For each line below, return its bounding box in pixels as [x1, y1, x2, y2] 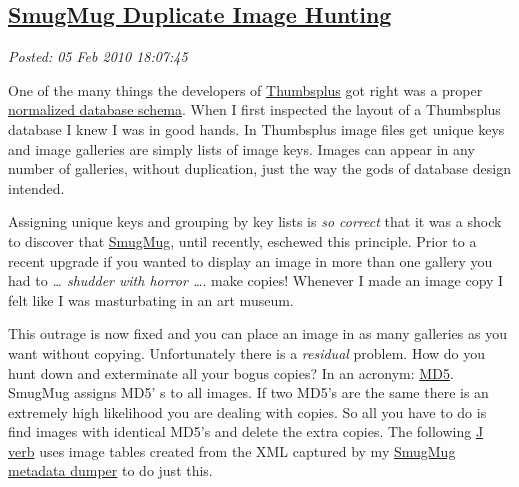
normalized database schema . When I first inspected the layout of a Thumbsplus [8, 99, 501, 120]
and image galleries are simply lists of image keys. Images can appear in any [8, 138, 475, 159]
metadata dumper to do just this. [8, 460, 213, 481]
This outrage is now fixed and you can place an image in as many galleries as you [8, 323, 507, 344]
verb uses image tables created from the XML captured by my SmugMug [8, 440, 456, 461]
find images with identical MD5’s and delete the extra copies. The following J [8, 421, 484, 442]
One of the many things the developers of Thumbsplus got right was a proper [8, 79, 483, 100]
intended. [8, 177, 65, 198]
